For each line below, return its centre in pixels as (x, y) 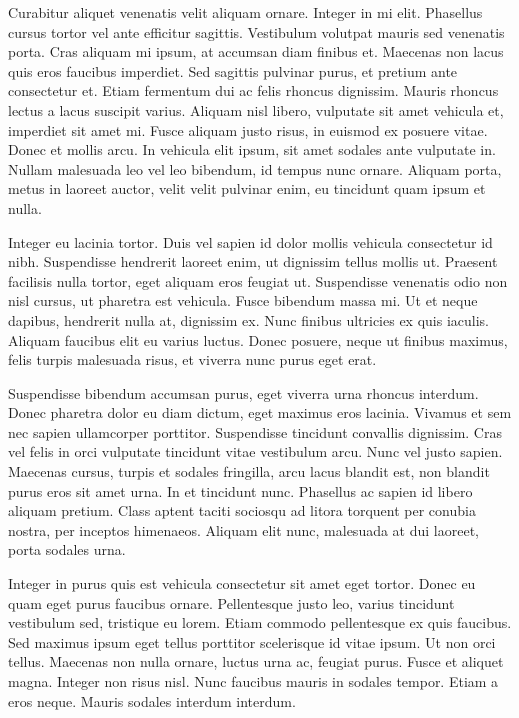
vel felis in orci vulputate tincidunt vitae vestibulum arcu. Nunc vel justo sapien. (255, 451)
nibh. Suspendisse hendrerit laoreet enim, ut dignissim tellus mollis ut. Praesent (253, 261)
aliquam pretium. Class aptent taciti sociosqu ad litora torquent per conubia (242, 510)
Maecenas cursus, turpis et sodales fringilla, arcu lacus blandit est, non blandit (249, 471)
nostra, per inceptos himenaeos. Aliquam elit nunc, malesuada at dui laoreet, (243, 529)
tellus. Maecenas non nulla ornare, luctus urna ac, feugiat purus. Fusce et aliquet (256, 661)
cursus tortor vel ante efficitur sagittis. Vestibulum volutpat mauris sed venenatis (256, 31)
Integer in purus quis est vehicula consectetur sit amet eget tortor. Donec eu (242, 583)
